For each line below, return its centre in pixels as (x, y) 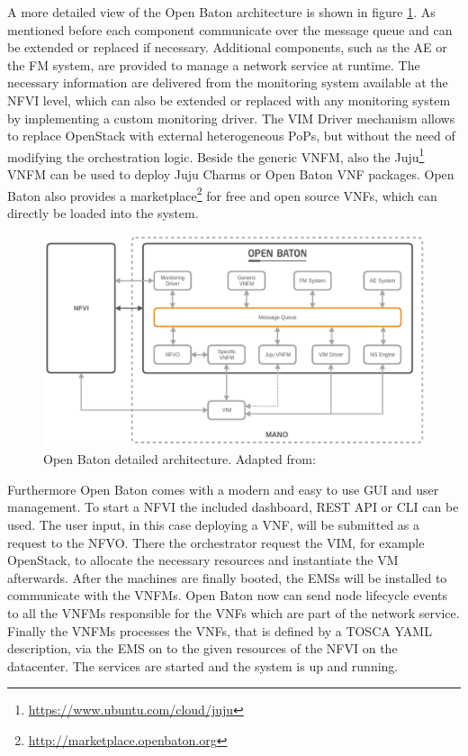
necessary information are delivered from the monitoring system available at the (228, 82)
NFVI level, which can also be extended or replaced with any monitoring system (229, 100)
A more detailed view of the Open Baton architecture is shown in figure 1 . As (221, 12)
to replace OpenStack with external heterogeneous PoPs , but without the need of (231, 136)
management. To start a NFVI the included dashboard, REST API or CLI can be (233, 507)
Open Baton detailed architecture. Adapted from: (180, 459)
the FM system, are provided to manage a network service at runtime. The (214, 64)
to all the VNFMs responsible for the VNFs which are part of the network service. (234, 612)
